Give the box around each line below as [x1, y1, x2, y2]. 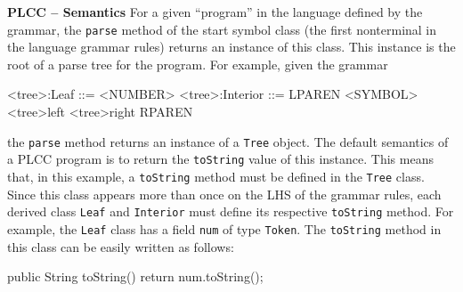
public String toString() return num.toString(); [7, 267, 264, 286]
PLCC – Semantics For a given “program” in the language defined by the [7, 3, 423, 20]
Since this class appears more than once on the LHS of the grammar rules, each [7, 184, 442, 203]
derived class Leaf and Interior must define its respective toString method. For [7, 202, 454, 221]
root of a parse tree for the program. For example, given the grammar [7, 54, 388, 73]
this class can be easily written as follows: [7, 237, 234, 255]
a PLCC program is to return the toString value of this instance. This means [7, 150, 434, 168]
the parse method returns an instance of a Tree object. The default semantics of [7, 132, 449, 150]
